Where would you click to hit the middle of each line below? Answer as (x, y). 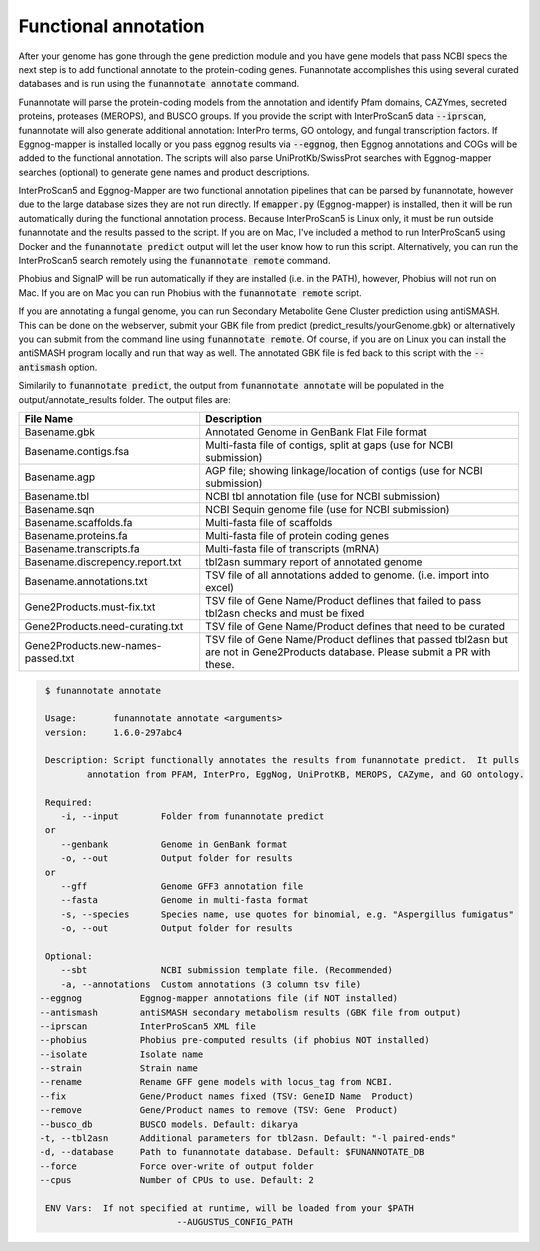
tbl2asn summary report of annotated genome (314, 562)
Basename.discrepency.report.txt (103, 562)
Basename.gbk (59, 432)
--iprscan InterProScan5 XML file (148, 1026)
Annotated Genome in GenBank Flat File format (316, 432)
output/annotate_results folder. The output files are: (124, 399)
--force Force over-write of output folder (176, 1166)
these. (220, 664)
